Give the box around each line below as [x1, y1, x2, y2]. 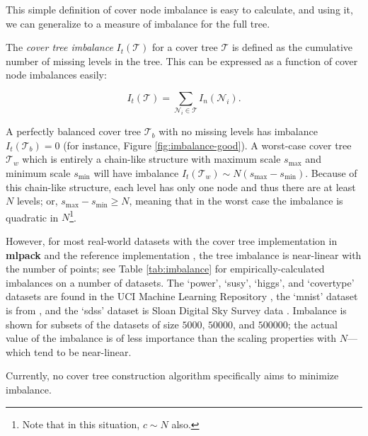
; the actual [287, 316, 338, 331]
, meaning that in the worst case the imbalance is [129, 193, 343, 208]
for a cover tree [152, 40, 218, 54]
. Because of [305, 166, 357, 180]
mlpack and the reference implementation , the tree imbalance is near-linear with [6, 247, 362, 262]
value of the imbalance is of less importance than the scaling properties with [6, 331, 337, 345]
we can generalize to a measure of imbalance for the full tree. [6, 16, 270, 30]
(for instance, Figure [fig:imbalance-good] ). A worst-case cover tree [63, 137, 352, 152]
